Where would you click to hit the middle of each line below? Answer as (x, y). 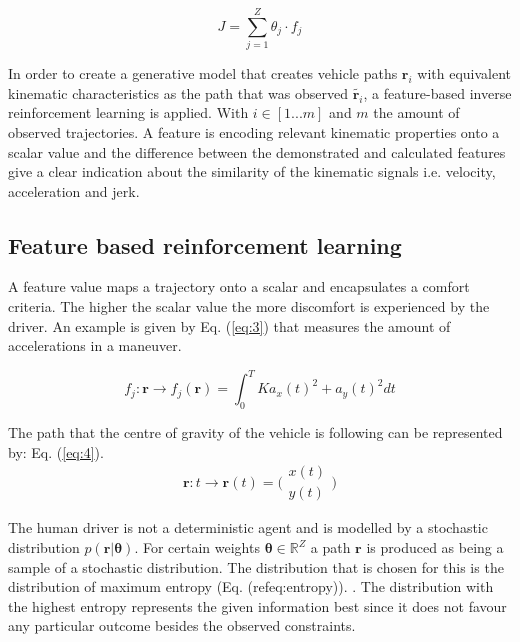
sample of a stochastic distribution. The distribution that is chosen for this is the (256, 566)
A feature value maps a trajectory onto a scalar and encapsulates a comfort (239, 286)
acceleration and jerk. (74, 190)
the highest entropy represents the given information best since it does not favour (257, 605)
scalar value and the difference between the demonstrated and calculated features (257, 151)
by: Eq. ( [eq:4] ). (56, 451)
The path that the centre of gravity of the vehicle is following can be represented (255, 432)
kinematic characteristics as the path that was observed (178, 92)
